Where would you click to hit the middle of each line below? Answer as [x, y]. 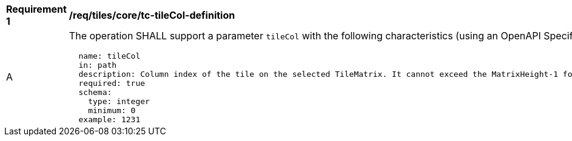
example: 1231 [109, 120]
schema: [95, 92]
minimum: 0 [112, 110]
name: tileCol [109, 56]
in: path [98, 65]
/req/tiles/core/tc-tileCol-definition [152, 15]
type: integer [119, 101]
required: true [112, 83]
